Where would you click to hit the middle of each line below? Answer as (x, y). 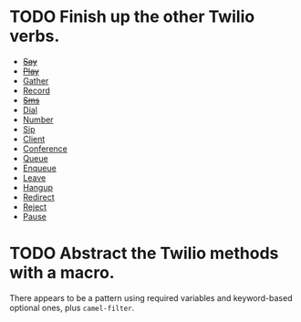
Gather (36, 80)
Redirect (38, 197)
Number (38, 119)
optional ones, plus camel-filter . (72, 307)
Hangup (37, 187)
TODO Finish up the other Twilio (132, 17)
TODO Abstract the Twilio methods (144, 254)
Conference (45, 149)
